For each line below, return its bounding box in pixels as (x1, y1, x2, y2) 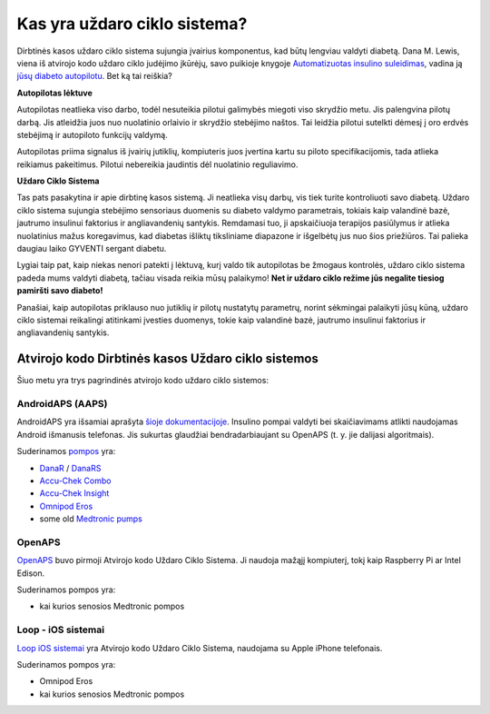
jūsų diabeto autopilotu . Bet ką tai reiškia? (16, 71, 172, 82)
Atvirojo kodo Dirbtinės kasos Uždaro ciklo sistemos (16, 351, 319, 367)
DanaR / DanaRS (39, 462, 102, 473)
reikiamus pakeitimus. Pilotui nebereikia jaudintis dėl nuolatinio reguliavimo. (16, 159, 299, 170)
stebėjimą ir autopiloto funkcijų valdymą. (16, 129, 168, 140)
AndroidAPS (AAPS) (16, 398, 108, 411)
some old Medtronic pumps (39, 513, 142, 524)
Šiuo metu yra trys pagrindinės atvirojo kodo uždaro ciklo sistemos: (16, 375, 269, 386)
